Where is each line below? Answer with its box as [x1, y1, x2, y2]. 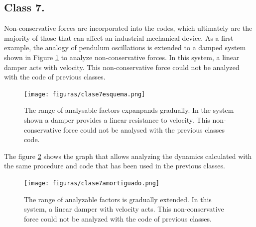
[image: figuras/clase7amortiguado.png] [24, 179, 160, 187]
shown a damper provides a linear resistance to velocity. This [24, 115, 210, 125]
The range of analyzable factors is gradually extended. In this [24, 194, 212, 204]
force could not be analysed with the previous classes [63, 124, 225, 135]
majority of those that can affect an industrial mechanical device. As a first [4, 32, 234, 43]
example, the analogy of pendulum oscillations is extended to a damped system [4, 42, 246, 53]
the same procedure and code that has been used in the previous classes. [4, 160, 225, 171]
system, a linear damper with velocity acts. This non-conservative [24, 204, 224, 214]
